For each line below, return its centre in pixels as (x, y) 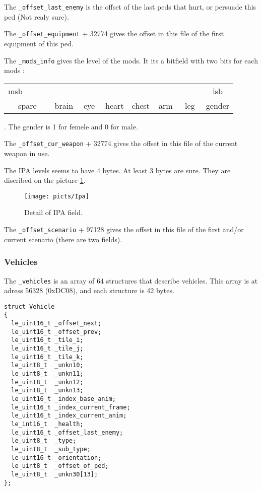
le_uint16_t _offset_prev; (56, 332)
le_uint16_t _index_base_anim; (63, 399)
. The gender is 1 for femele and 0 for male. (71, 126)
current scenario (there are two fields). (63, 239)
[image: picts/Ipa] (57, 196)
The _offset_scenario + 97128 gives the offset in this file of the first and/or (124, 229)
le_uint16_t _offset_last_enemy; (67, 432)
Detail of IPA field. (53, 212)
